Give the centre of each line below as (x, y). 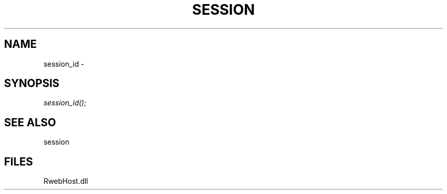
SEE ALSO (30, 122)
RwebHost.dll (66, 181)
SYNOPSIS (32, 84)
